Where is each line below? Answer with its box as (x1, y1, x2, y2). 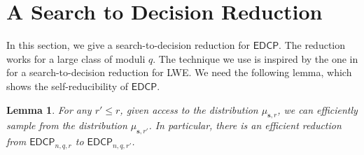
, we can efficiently (277, 102, 358, 117)
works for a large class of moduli (6, 51, 146, 66)
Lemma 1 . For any (6, 102, 92, 117)
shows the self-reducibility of (6, 78, 129, 93)
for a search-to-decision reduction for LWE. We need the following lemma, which (6, 65, 352, 80)
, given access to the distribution (120, 102, 258, 117)
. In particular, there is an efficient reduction (148, 118, 342, 133)
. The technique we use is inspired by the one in (153, 51, 358, 66)
